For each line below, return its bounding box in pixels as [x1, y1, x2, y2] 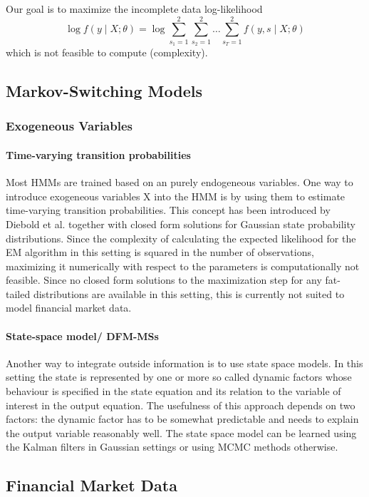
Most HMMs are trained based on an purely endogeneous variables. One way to [6, 175, 353, 190]
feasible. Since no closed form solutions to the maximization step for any [6, 272, 322, 287]
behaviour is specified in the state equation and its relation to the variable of [6, 384, 341, 399]
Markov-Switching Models [6, 80, 202, 102]
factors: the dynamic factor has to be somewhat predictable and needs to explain [6, 411, 359, 426]
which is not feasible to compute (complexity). [6, 45, 208, 60]
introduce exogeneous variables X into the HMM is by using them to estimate [6, 188, 345, 203]
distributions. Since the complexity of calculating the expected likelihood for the [6, 230, 356, 245]
